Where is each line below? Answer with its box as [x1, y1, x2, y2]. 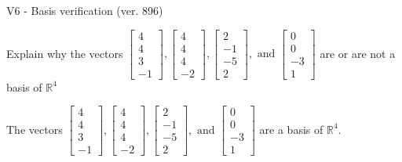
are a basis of [259, 121, 323, 137]
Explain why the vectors [6, 45, 123, 61]
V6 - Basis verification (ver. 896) [6, 2, 163, 18]
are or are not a [320, 45, 396, 61]
